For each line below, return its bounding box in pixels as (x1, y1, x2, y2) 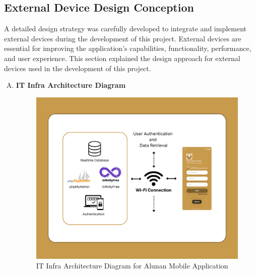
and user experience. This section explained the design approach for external (4, 52, 240, 63)
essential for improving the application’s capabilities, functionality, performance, (4, 43, 251, 53)
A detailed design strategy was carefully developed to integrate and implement (4, 23, 246, 34)
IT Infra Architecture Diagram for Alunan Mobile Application (36, 260, 228, 271)
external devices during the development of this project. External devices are (4, 33, 241, 43)
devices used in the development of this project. (4, 63, 151, 73)
